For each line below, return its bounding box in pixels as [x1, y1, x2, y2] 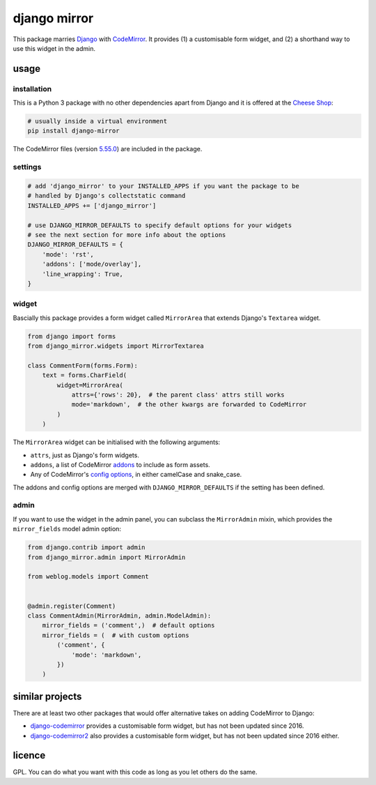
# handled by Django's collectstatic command [27, 192, 186, 200]
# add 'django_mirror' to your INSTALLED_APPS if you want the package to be [27, 182, 299, 190]
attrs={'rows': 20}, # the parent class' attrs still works [71, 390, 285, 399]
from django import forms [27, 332, 116, 340]
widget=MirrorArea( [56, 381, 123, 389]
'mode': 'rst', [42, 250, 94, 258]
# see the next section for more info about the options [27, 231, 226, 238]
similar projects [13, 690, 82, 702]
